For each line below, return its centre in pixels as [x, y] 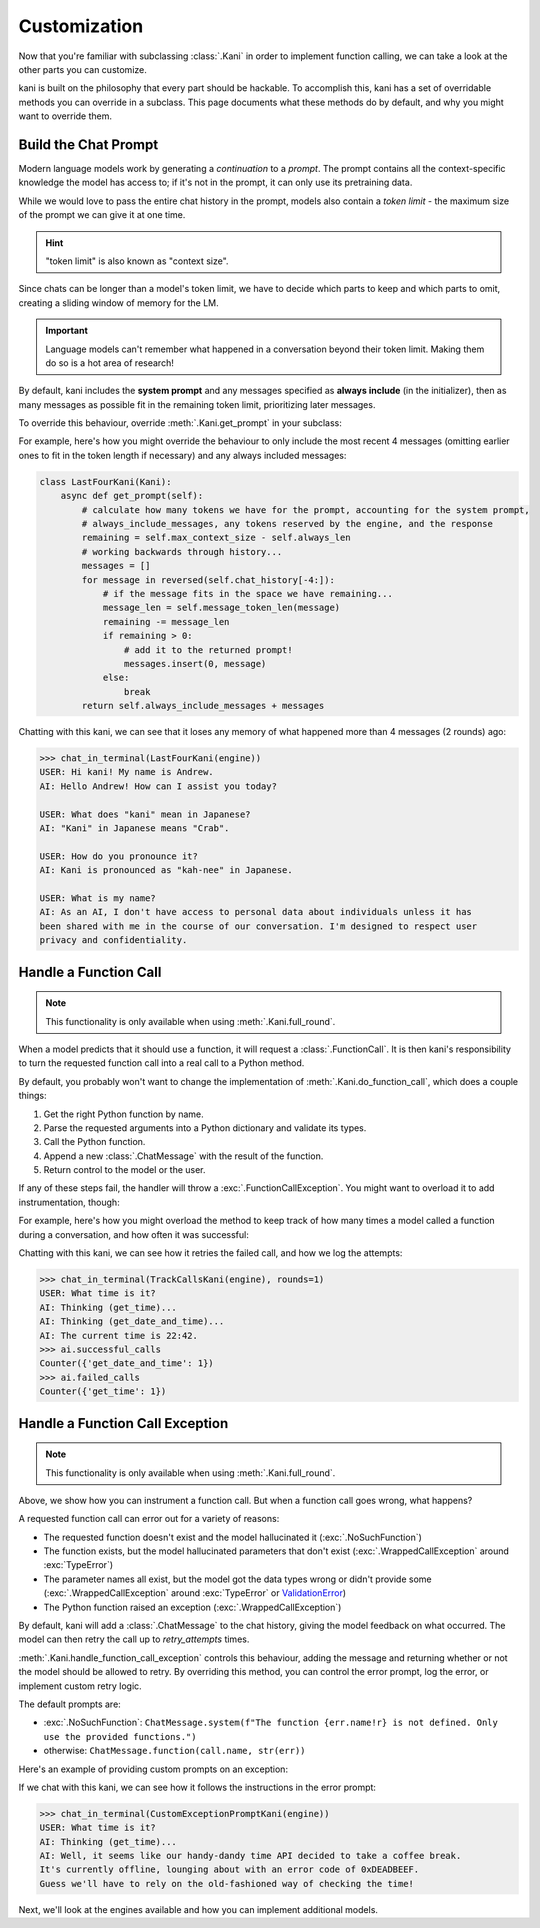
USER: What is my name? [98, 898]
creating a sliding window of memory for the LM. [118, 302]
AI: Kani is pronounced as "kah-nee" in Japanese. [166, 870]
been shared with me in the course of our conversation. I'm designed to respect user [258, 926]
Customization [81, 26]
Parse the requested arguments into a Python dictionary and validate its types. [205, 1127]
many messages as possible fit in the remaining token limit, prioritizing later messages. [197, 404]
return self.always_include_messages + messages [203, 706]
